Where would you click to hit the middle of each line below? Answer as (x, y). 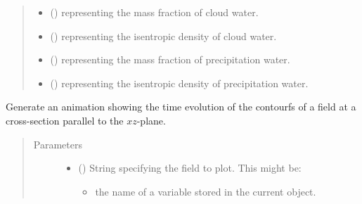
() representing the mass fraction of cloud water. (154, 12)
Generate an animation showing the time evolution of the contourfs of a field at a (181, 107)
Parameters (58, 144)
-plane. (151, 120)
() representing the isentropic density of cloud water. (163, 36)
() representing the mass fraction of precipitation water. (170, 59)
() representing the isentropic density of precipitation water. (179, 83)
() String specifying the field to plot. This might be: (190, 168)
